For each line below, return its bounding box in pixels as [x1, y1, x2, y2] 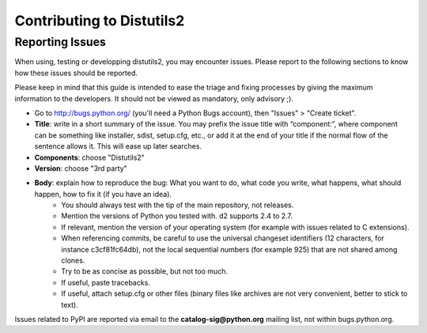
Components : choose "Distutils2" [34, 153, 145, 162]
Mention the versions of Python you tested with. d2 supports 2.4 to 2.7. [61, 211, 293, 221]
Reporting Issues [14, 35, 107, 49]
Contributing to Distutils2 [14, 12, 185, 29]
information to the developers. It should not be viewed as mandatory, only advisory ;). [14, 93, 294, 103]
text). [61, 300, 78, 309]
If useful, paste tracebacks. [61, 278, 150, 287]
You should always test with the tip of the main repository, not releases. [61, 200, 294, 210]
